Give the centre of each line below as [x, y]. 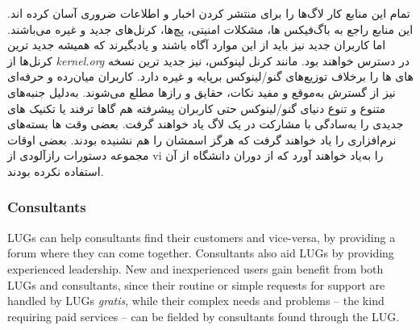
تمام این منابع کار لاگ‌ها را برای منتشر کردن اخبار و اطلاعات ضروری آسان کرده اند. [209, 13]
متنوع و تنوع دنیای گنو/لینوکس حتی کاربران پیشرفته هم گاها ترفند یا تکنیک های [197, 108]
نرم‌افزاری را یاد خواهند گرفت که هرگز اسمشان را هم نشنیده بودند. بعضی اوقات [202, 139]
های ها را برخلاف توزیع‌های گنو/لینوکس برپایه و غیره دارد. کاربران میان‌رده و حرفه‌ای [210, 76]
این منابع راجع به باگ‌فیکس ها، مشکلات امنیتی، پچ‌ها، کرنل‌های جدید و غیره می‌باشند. [210, 29]
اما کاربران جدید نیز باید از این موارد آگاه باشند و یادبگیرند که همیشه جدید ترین [197, 45]
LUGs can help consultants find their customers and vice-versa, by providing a [202, 237]
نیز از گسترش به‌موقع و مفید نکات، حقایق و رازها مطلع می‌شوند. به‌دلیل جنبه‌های [202, 92]
